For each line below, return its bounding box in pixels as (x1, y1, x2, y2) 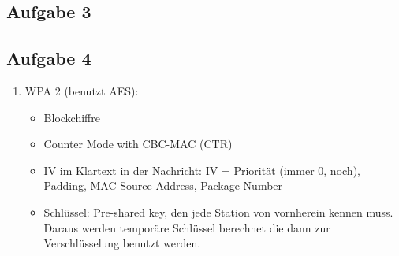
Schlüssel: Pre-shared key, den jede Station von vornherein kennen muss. (43, 203, 393, 220)
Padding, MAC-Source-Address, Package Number (43, 177, 283, 194)
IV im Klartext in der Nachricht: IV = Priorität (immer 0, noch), (43, 161, 360, 178)
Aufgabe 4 (6, 46, 91, 70)
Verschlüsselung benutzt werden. (43, 235, 201, 251)
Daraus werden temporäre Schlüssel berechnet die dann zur (43, 219, 330, 236)
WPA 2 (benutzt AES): (24, 82, 139, 98)
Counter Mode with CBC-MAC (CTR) (43, 135, 233, 152)
